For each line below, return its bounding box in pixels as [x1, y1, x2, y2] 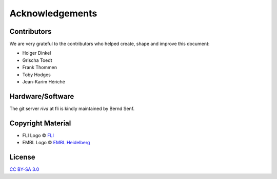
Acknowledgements [9, 8, 97, 19]
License [9, 153, 35, 162]
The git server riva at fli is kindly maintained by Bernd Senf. [9, 105, 135, 111]
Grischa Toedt [22, 57, 52, 63]
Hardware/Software [9, 92, 74, 101]
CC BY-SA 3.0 [9, 166, 39, 172]
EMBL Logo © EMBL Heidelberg [22, 140, 90, 146]
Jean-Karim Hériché [22, 79, 65, 85]
